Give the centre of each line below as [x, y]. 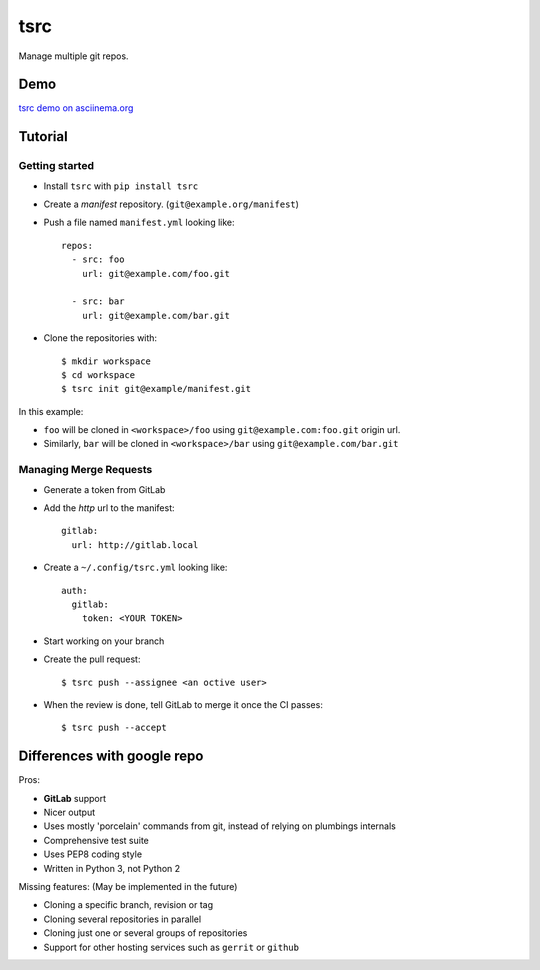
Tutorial [43, 136]
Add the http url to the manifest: [109, 508]
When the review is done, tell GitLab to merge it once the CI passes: [183, 704]
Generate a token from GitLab [104, 489]
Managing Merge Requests [85, 470]
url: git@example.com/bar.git [155, 315]
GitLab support [75, 798]
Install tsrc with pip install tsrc [121, 186]
